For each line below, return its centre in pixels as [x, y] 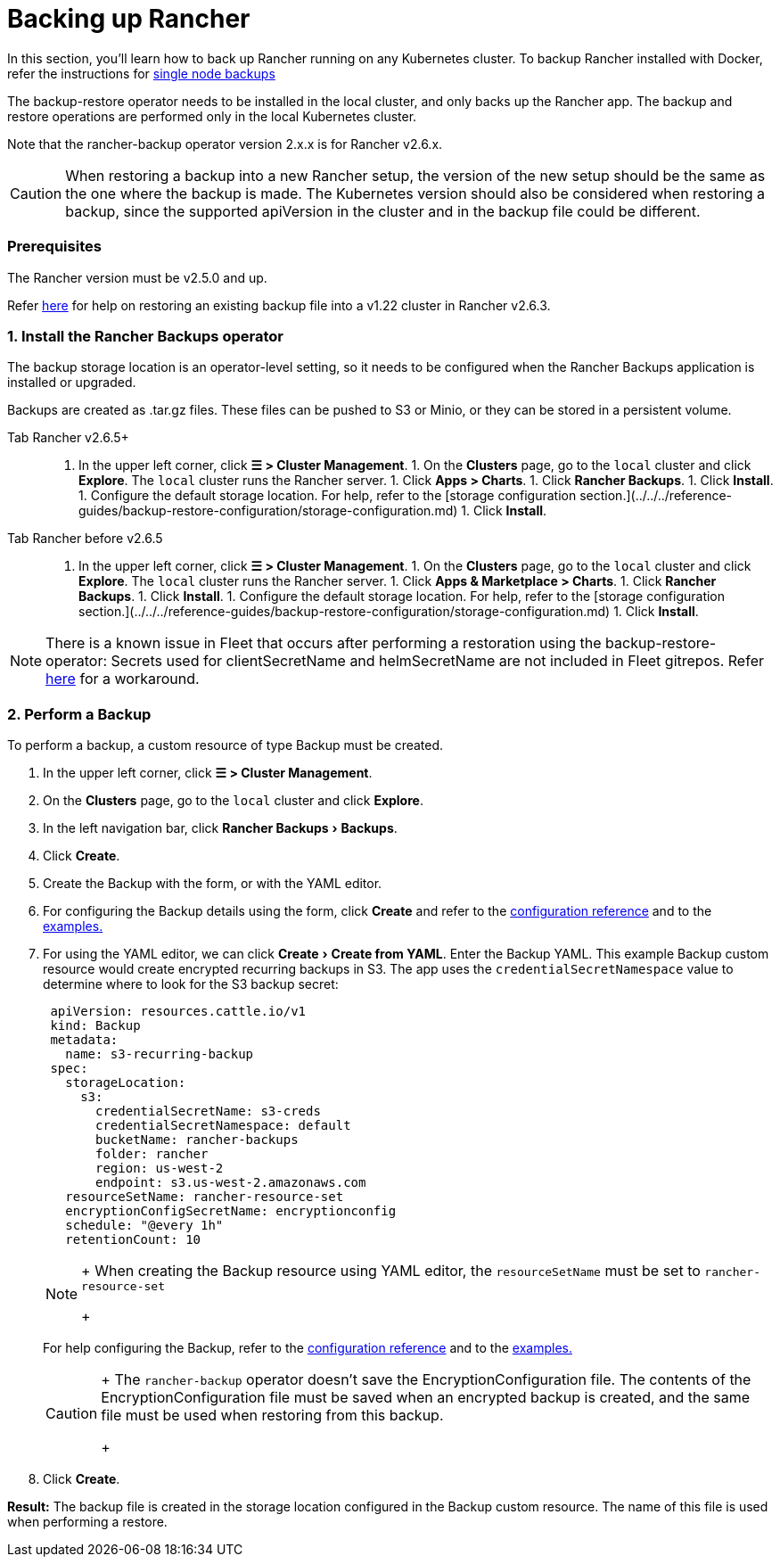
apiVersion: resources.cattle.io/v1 [178, 1011]
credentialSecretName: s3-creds [208, 1111]
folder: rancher [152, 1154]
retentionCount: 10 [133, 1239]
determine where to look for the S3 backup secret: [191, 984]
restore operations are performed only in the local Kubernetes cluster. [212, 116]
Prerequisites [54, 247]
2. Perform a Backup [79, 714]
